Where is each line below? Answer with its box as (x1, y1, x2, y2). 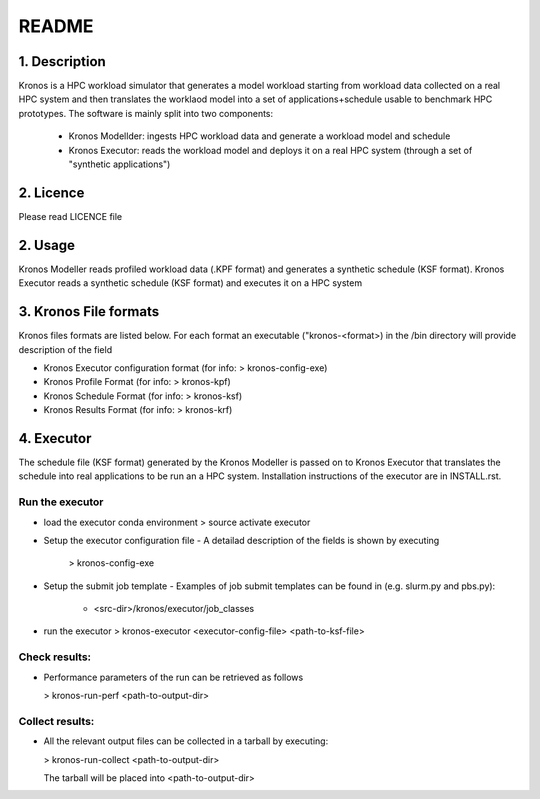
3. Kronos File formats (18, 303, 160, 320)
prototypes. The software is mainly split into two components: (18, 107, 274, 119)
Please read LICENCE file (18, 210, 123, 222)
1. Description (18, 53, 107, 70)
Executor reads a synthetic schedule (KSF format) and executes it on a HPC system (18, 277, 363, 289)
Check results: (18, 650, 92, 664)
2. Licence (18, 184, 85, 201)
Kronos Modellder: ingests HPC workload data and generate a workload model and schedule (68, 130, 451, 142)
